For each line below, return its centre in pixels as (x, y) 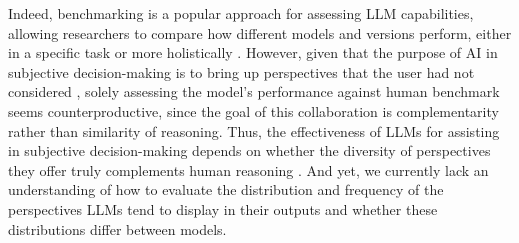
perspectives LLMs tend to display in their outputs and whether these (223, 208)
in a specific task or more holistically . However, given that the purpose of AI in (253, 52)
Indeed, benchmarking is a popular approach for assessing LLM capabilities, (241, 13)
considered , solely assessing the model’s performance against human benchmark (254, 91)
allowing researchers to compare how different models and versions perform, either (260, 32)
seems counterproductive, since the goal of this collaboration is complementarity (253, 110)
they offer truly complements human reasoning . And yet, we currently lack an (248, 169)
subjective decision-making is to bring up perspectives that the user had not (241, 71)
